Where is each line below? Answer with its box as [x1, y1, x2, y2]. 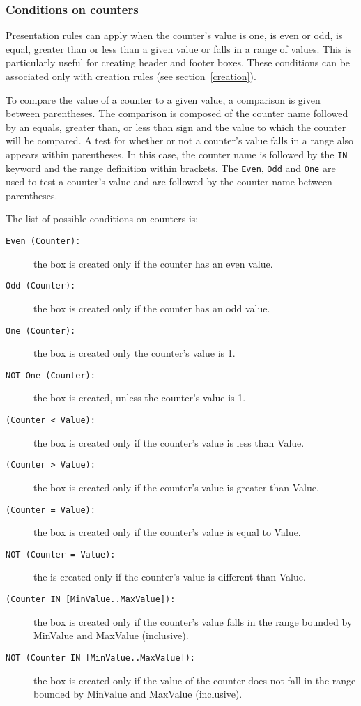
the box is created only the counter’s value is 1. [33, 346, 236, 360]
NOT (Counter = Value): [6, 549, 116, 560]
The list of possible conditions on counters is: [6, 211, 199, 226]
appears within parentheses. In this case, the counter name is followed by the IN [6, 146, 348, 161]
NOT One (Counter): [6, 370, 95, 381]
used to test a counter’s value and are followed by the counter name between [6, 174, 332, 189]
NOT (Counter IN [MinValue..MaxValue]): [6, 652, 196, 663]
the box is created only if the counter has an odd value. [33, 300, 270, 315]
